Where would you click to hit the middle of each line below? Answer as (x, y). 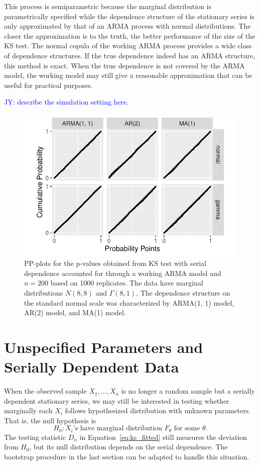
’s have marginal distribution (117, 429)
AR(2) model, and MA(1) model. (75, 312)
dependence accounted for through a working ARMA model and (123, 273)
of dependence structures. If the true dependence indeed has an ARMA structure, (130, 55)
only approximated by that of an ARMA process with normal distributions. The (127, 26)
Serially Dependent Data (92, 367)
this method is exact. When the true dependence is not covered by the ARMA (124, 65)
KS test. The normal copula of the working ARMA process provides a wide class (128, 45)
